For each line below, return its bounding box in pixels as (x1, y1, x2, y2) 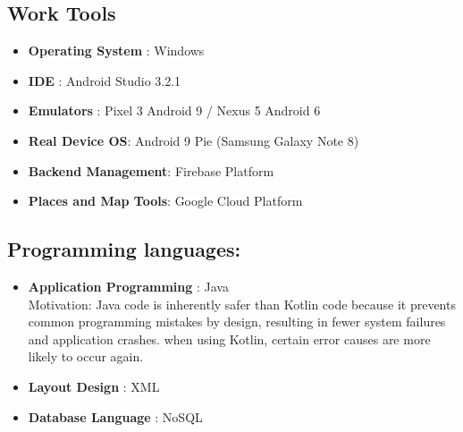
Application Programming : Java (28, 276, 229, 295)
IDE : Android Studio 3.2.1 (28, 71, 181, 89)
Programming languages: (7, 235, 241, 263)
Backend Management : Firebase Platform (28, 161, 274, 180)
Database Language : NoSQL (28, 407, 203, 426)
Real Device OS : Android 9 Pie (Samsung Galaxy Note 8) (28, 131, 359, 149)
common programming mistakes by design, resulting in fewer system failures (28, 312, 446, 331)
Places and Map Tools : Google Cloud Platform (28, 191, 303, 210)
